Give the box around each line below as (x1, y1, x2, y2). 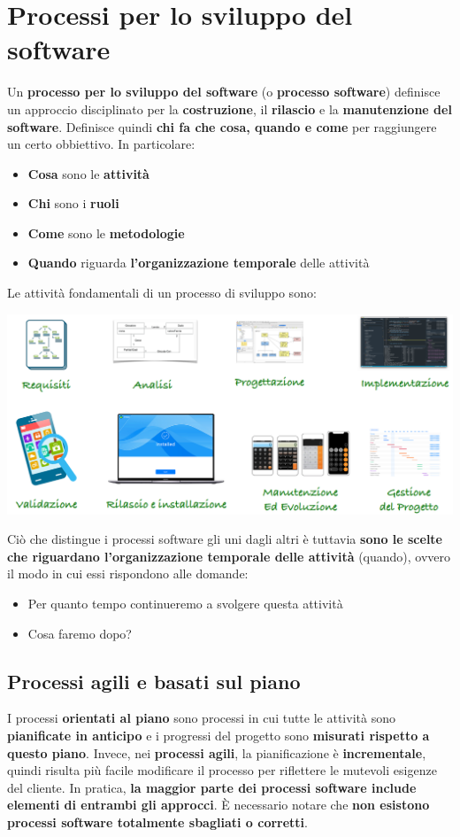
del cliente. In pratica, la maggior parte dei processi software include (7, 778, 417, 796)
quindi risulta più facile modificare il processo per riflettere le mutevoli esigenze (7, 761, 437, 779)
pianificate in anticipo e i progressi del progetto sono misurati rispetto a (7, 725, 430, 744)
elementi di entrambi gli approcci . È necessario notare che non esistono (7, 795, 430, 814)
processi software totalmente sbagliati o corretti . (7, 812, 308, 831)
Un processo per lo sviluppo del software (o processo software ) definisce (7, 82, 441, 101)
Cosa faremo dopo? (27, 624, 132, 642)
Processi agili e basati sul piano (7, 667, 301, 694)
